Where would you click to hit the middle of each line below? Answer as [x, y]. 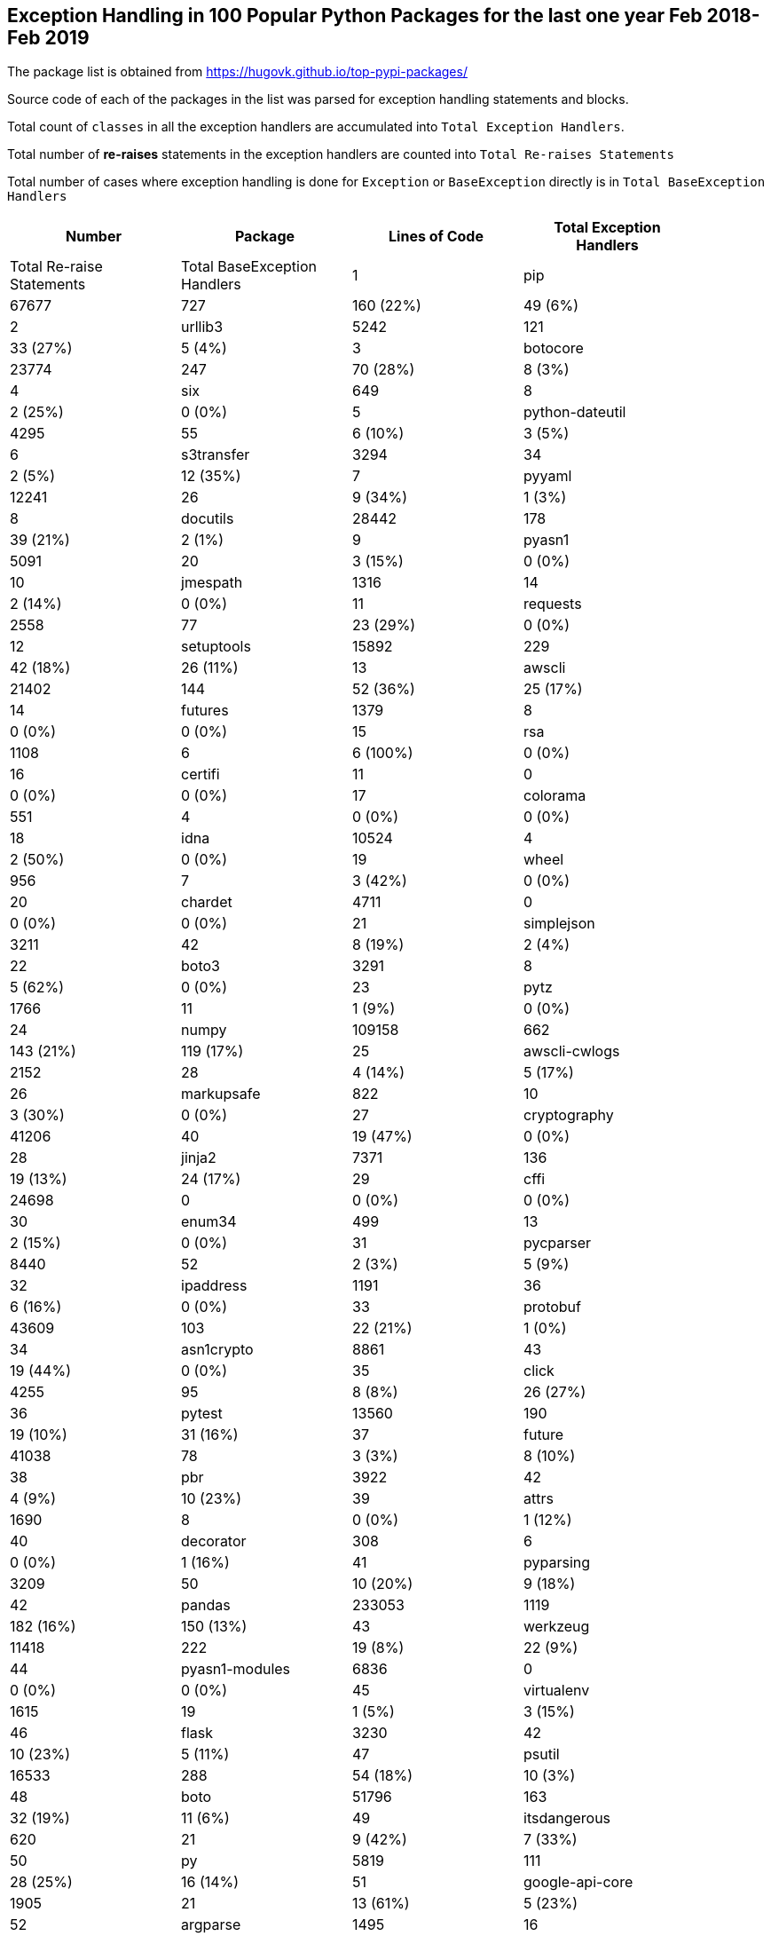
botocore [554, 348]
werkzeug [557, 1627]
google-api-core [578, 1882]
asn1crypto [217, 1350]
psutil [542, 1754]
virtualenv [557, 1691]
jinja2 [199, 1158]
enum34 [209, 1222]
